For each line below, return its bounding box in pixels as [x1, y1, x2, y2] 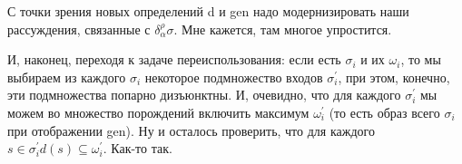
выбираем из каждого [7, 67, 126, 86]
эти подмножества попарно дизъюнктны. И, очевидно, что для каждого [7, 85, 401, 104]
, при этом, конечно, [338, 67, 450, 86]
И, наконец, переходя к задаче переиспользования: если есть [7, 50, 341, 69]
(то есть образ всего [329, 102, 440, 121]
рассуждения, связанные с [7, 19, 151, 38]
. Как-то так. [103, 139, 172, 158]
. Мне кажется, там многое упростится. [173, 19, 392, 38]
